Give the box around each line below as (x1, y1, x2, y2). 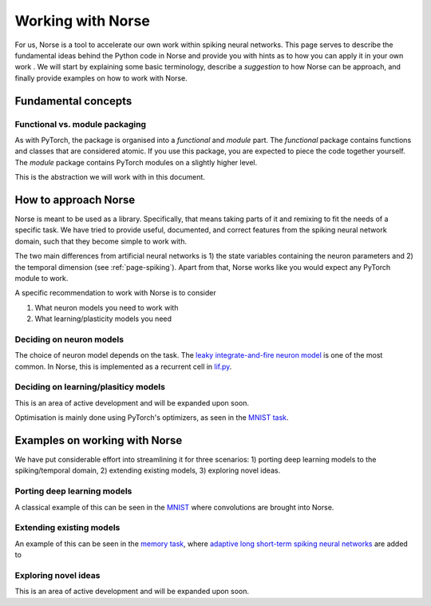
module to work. (14, 273, 69, 283)
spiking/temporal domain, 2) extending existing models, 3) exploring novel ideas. (14, 465, 281, 475)
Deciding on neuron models (14, 334, 124, 345)
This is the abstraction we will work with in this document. (14, 172, 205, 182)
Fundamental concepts (14, 94, 132, 108)
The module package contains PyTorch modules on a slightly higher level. (14, 157, 258, 167)
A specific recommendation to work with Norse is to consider (14, 288, 216, 298)
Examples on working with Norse (14, 434, 183, 447)
